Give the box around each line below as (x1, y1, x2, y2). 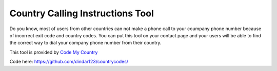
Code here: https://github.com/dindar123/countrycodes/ (9, 59, 128, 65)
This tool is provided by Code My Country (9, 49, 98, 55)
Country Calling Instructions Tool (9, 8, 154, 19)
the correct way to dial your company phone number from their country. (9, 40, 162, 46)
